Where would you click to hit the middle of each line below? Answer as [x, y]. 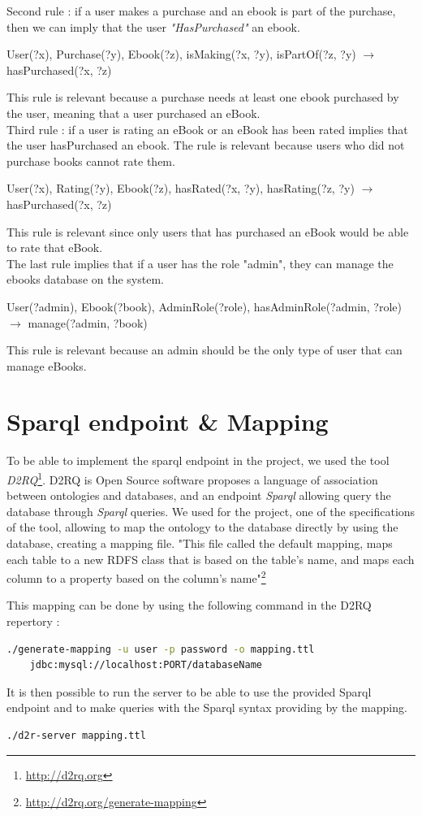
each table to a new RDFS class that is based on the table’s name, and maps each [211, 559]
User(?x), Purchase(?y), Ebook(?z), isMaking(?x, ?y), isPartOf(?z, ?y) [181, 54]
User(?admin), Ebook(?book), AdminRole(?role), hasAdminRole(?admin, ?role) [205, 306]
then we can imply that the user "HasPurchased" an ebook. [153, 26]
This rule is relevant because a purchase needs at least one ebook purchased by [203, 97]
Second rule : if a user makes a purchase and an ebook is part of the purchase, [201, 11]
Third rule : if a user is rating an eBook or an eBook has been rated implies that [207, 129]
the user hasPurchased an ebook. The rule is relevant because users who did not [206, 145]
